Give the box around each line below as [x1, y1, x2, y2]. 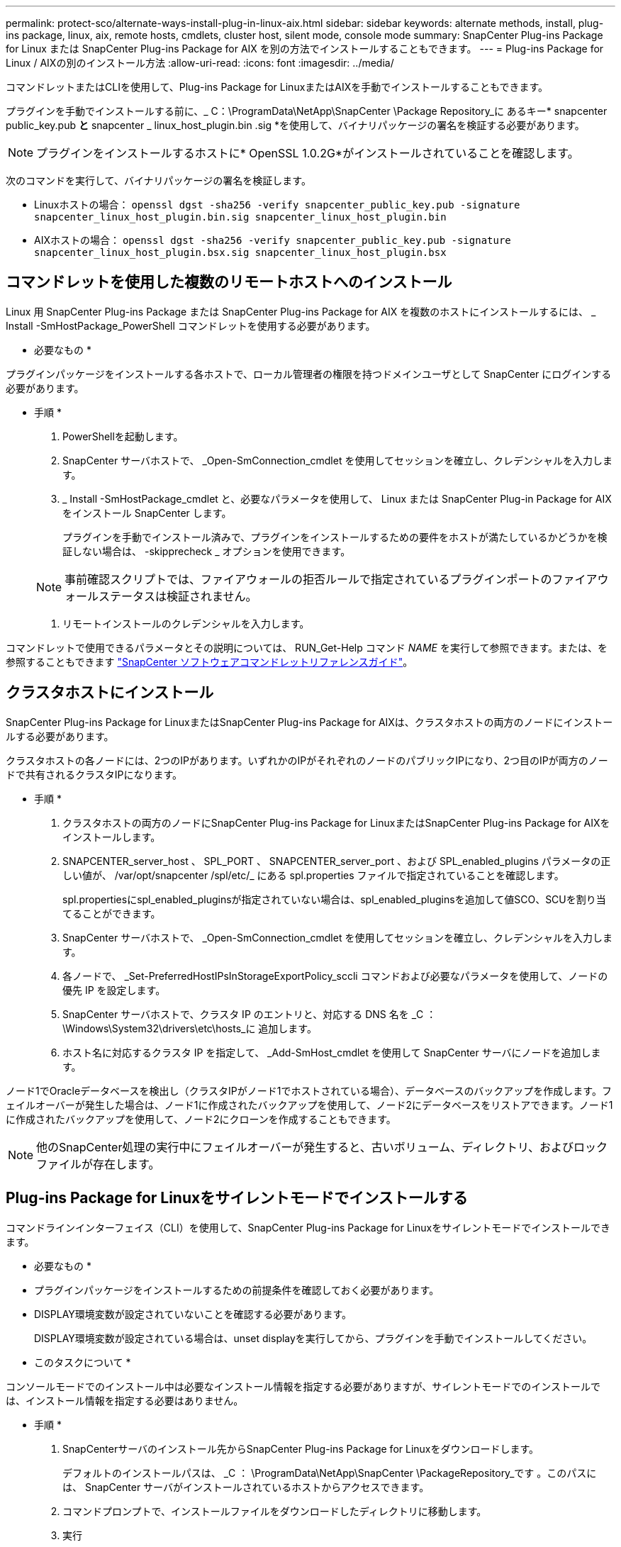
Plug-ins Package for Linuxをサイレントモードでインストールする [6, 1189, 468, 1207]
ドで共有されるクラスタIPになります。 [6, 768, 183, 781]
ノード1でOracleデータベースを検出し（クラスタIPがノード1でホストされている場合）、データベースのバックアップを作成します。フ [6, 1084, 612, 1097]
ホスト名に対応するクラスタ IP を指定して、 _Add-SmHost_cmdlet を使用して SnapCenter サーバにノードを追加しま [62, 1046, 601, 1059]
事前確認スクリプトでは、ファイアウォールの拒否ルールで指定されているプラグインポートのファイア [65, 571, 598, 586]
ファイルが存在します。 [36, 1156, 160, 1171]
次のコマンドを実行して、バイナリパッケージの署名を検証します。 [6, 174, 311, 186]
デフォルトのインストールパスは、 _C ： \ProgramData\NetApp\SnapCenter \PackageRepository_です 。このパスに [62, 1466, 597, 1479]
